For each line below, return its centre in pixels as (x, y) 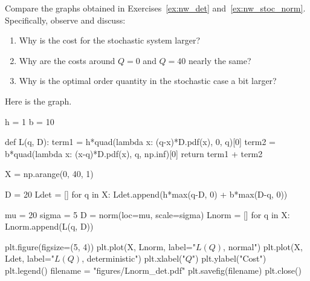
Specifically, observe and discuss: (65, 20)
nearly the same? (220, 60)
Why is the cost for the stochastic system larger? (109, 40)
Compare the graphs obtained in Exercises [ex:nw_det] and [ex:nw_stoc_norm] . (155, 8)
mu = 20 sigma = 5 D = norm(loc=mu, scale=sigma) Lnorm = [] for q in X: (147, 214)
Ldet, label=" (30, 258)
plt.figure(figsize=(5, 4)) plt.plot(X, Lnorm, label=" (100, 246)
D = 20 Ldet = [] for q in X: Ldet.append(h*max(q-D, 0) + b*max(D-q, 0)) (146, 194)
